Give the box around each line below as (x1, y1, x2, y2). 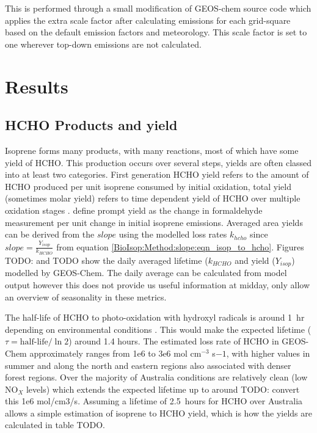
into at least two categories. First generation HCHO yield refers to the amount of (5, 168, 309, 181)
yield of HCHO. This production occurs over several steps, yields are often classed (5, 156, 312, 169)
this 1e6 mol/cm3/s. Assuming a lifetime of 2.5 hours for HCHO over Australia (5, 395, 303, 407)
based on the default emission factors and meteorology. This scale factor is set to (5, 26, 307, 38)
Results (5, 73, 68, 98)
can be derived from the (5, 228, 95, 241)
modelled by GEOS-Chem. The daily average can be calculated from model (5, 266, 287, 279)
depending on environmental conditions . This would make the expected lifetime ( (5, 322, 312, 335)
